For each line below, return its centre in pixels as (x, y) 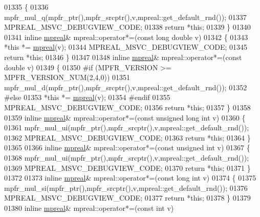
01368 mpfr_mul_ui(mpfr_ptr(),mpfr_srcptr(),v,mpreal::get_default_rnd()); (127, 157)
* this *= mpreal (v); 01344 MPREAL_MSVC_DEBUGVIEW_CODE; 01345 (126, 47)
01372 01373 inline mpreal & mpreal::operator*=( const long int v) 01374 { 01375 (130, 178)
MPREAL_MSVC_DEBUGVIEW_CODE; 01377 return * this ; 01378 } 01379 (127, 198)
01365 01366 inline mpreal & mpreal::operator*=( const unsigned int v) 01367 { (127, 147)
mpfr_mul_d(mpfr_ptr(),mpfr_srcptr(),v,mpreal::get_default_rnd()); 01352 (126, 87)
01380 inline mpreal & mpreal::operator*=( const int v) (89, 208)
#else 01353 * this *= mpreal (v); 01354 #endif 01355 (87, 97)
